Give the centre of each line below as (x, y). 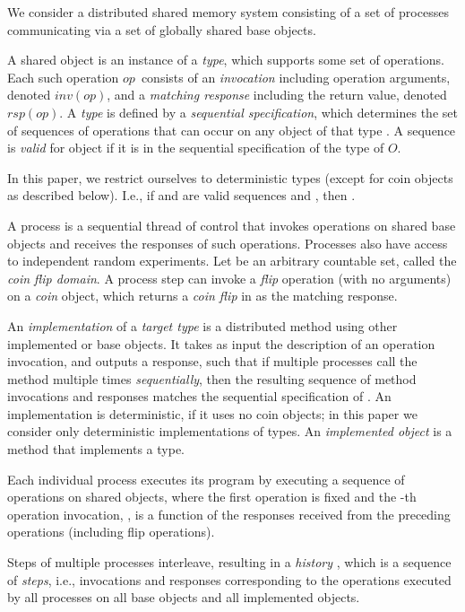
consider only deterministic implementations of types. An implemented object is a (230, 431)
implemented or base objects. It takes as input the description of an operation (221, 343)
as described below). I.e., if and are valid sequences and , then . (181, 195)
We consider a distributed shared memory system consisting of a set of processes (228, 12)
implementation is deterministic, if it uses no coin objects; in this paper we (212, 413)
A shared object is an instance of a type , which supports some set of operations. (226, 60)
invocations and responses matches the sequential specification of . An (199, 396)
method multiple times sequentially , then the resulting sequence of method (212, 378)
